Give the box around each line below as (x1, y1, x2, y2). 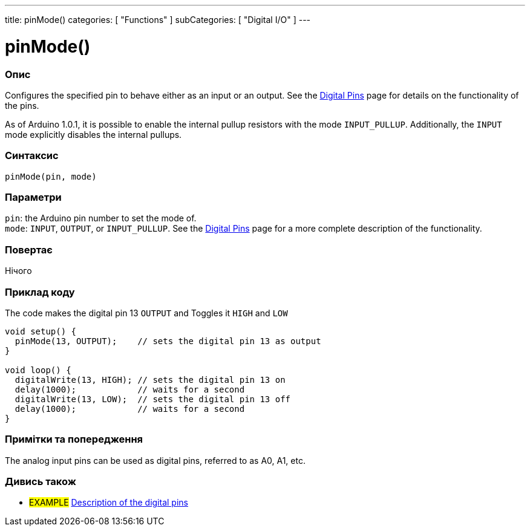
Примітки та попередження (5, 433, 143, 446)
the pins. (5, 100, 39, 111)
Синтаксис (5, 149, 59, 162)
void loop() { (5, 365, 71, 375)
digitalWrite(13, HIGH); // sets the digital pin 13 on (15, 374, 286, 385)
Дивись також (5, 475, 76, 487)
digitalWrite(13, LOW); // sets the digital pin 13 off (15, 394, 291, 404)
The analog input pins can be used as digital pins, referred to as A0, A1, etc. (5, 455, 306, 466)
